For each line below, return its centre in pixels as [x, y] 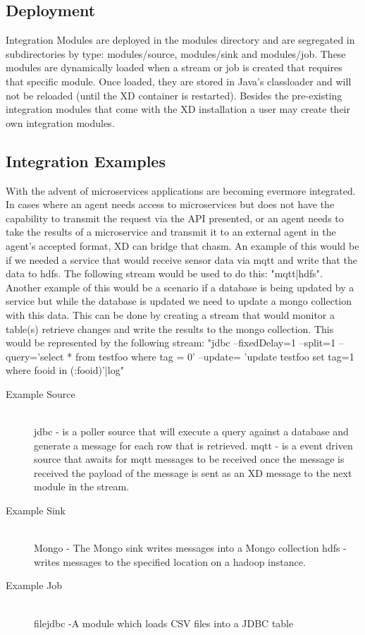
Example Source [41, 393]
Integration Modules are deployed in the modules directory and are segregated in [180, 40]
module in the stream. [82, 486]
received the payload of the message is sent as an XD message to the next [193, 472]
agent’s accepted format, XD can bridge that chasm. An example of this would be [182, 245]
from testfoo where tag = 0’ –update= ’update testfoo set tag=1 [215, 356]
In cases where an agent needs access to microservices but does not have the [170, 204]
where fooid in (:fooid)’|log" [65, 370]
